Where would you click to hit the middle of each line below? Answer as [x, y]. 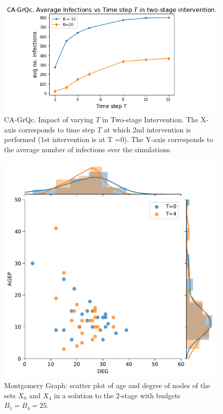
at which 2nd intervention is [147, 129]
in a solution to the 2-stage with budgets [117, 395]
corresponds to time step [57, 129]
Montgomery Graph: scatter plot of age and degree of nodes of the [107, 385]
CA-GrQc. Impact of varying [49, 119]
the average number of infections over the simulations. [88, 149]
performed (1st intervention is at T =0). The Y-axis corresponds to [109, 139]
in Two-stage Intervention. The [150, 119]
